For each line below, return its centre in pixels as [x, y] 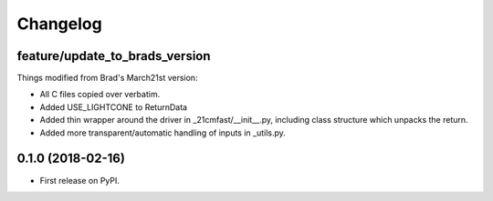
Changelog [59, 24]
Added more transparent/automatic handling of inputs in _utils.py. [163, 133]
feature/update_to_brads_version [114, 56]
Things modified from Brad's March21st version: [107, 78]
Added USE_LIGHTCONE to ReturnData [113, 107]
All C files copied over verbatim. [100, 95]
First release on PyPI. [80, 180]
